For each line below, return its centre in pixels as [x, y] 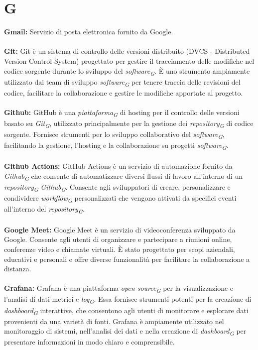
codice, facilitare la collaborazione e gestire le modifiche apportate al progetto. [124, 92]
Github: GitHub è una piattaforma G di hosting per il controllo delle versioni [122, 113]
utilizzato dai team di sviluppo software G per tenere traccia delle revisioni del [122, 82]
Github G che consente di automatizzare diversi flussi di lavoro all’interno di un [123, 176]
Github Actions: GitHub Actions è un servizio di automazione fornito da [118, 166]
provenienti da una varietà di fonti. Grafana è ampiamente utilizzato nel [114, 321]
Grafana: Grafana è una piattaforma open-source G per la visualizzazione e [119, 289]
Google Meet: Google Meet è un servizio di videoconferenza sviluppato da [120, 229]
